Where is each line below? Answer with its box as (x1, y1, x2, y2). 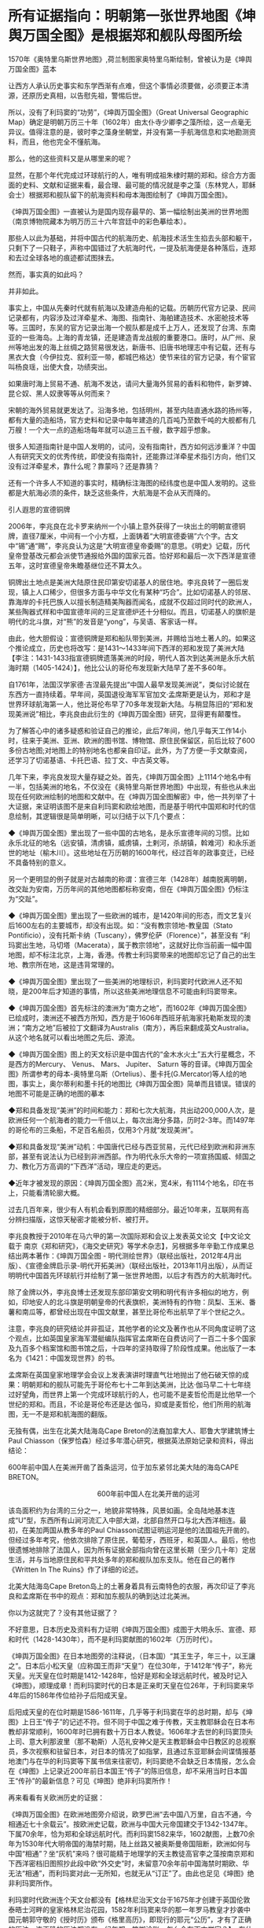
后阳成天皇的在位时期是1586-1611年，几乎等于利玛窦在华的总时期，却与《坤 (8, 1707, 253, 1716)
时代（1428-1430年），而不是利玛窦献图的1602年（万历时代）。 (14, 1634, 218, 1644)
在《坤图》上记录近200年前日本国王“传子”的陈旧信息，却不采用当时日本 (8, 1766, 241, 1775)
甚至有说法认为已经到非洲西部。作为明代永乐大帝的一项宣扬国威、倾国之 (21, 1152, 256, 1161)
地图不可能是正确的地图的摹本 (8, 1089, 104, 1098)
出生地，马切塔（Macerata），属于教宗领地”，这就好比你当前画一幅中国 (21, 940, 252, 949)
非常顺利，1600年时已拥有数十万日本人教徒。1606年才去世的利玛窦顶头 (21, 1727, 253, 1736)
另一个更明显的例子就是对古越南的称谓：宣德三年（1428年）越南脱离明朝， (8, 874, 251, 883)
